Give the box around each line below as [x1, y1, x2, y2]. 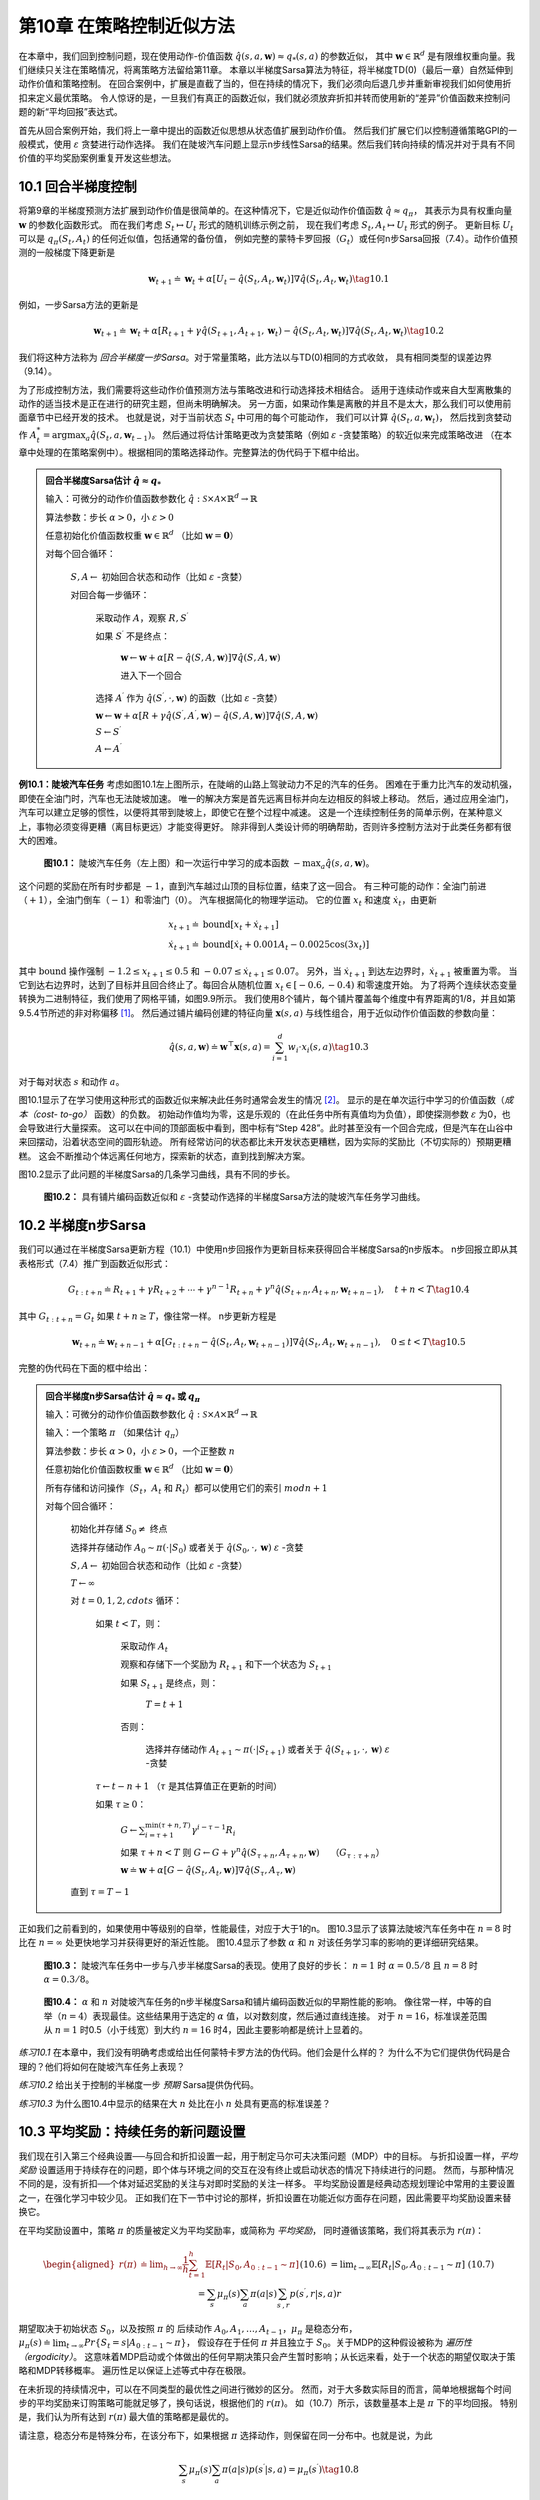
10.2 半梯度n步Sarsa [18, 1217, 147, 1234]
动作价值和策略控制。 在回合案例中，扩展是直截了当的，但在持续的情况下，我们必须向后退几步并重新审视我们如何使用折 [18, 78, 512, 90]
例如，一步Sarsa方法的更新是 [18, 299, 139, 311]
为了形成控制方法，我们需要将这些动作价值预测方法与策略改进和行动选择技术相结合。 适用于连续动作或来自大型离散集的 [18, 383, 512, 395]
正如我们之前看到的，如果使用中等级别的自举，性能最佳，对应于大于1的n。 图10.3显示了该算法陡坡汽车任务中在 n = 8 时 [18, 1922, 512, 1934]
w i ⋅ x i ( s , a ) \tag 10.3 [287, 1041, 369, 1055]
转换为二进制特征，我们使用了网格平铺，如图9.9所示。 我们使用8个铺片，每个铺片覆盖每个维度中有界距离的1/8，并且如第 [18, 993, 516, 1005]
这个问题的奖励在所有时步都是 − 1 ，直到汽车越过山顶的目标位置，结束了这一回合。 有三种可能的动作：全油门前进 [18, 880, 487, 892]
